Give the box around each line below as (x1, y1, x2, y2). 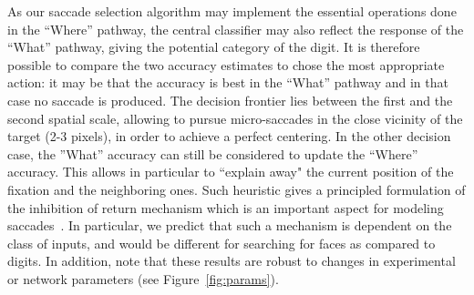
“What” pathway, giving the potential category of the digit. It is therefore (7, 37, 420, 56)
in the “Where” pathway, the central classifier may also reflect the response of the (7, 19, 464, 38)
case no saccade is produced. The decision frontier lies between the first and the (7, 90, 453, 109)
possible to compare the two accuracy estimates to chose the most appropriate (7, 55, 445, 74)
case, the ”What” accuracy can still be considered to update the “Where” (7, 144, 418, 163)
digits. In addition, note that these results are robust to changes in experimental (7, 251, 456, 270)
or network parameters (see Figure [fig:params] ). (7, 269, 279, 288)
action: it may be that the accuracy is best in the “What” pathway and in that (7, 73, 448, 92)
